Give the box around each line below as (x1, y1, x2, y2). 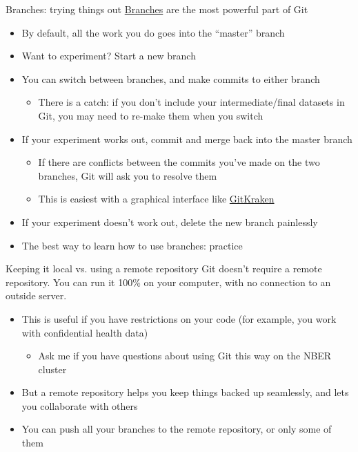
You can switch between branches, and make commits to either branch (21, 71, 320, 86)
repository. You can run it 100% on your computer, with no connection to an (6, 274, 331, 289)
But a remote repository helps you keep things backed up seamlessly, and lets (21, 385, 349, 399)
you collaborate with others (21, 398, 138, 413)
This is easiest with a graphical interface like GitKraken (38, 191, 275, 206)
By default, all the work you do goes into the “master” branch (21, 25, 285, 39)
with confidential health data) (21, 325, 148, 339)
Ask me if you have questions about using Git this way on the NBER (38, 348, 332, 363)
